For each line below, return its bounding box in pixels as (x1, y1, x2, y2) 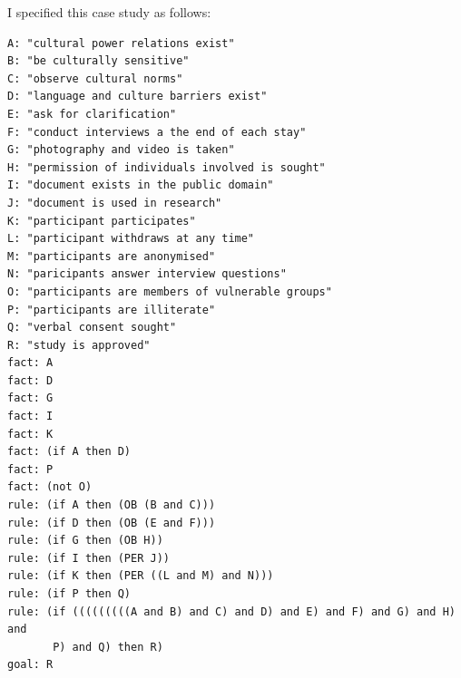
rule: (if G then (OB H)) (7, 534, 163, 547)
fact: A (7, 356, 54, 370)
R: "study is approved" (7, 338, 151, 352)
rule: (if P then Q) (7, 587, 132, 600)
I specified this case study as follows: (7, 3, 211, 21)
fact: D (7, 373, 54, 387)
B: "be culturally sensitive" (7, 54, 190, 68)
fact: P (7, 462, 54, 476)
